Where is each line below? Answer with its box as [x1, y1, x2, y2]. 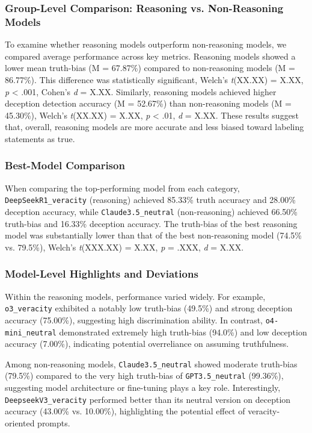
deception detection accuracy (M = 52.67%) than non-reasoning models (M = [5, 97, 292, 110]
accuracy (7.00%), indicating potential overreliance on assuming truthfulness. [5, 337, 289, 350]
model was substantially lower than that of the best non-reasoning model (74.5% [5, 229, 302, 241]
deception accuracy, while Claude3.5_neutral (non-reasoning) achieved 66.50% [5, 205, 298, 217]
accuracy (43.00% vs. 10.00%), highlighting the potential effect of [5, 405, 245, 417]
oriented [5, 416, 35, 429]
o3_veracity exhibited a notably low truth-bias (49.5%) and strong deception [5, 302, 293, 314]
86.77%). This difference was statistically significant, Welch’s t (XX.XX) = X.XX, [5, 73, 304, 86]
